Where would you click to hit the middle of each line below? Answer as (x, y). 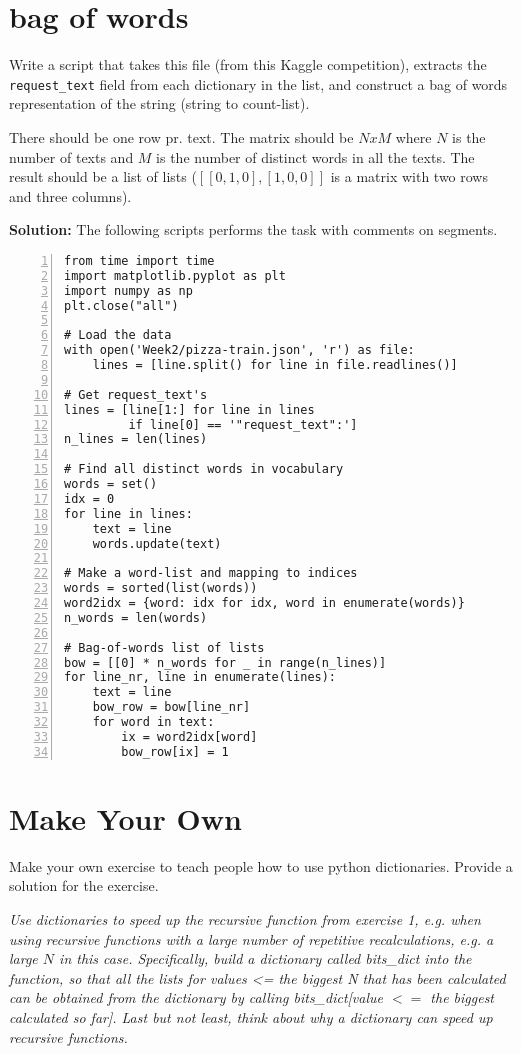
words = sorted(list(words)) (161, 588)
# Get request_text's (136, 394)
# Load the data (118, 335)
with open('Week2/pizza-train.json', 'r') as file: (239, 350)
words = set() (111, 484)
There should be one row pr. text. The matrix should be (181, 136)
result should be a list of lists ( (103, 176)
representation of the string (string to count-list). (159, 103)
